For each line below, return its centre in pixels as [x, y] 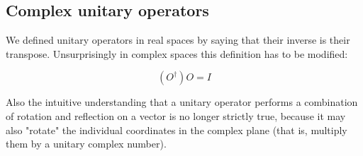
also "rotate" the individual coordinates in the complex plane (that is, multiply [177, 130]
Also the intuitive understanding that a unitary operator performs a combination [182, 102]
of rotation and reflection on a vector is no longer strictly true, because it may [176, 115]
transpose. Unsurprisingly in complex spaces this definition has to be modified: [177, 53]
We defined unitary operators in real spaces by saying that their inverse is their [178, 40]
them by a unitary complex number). [86, 144]
